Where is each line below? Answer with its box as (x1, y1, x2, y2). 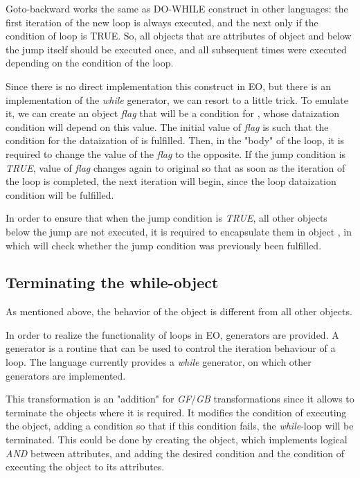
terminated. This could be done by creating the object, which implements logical (6, 432, 348, 447)
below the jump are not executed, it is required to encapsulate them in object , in (6, 224, 352, 238)
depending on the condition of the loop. (6, 55, 174, 70)
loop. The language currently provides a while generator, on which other (6, 355, 312, 369)
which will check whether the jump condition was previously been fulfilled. (6, 238, 322, 252)
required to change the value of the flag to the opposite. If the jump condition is (6, 146, 346, 161)
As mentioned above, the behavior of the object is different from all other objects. (6, 304, 352, 319)
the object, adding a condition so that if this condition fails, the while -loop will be (6, 418, 354, 433)
